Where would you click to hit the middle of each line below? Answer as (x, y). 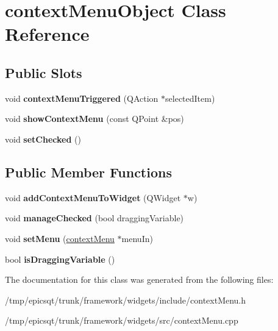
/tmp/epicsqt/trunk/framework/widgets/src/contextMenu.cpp (122, 320)
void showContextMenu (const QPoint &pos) (94, 119)
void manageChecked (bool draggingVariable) (94, 218)
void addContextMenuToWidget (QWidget (93, 197)
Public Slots (44, 72)
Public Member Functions (88, 172)
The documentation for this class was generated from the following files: (139, 279)
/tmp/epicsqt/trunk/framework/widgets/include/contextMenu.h (126, 300)
